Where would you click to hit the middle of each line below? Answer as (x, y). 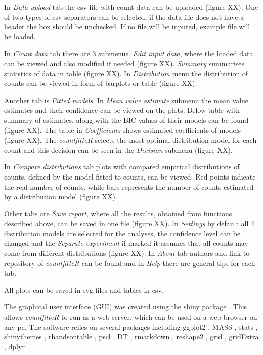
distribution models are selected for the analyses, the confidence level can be (122, 233)
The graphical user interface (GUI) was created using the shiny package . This (126, 307)
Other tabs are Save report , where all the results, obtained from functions (118, 213)
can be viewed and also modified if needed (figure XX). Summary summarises (124, 63)
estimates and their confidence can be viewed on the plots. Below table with (122, 110)
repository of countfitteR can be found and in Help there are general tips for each (130, 263)
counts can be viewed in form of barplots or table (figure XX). (101, 83)
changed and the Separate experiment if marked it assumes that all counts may (126, 243)
